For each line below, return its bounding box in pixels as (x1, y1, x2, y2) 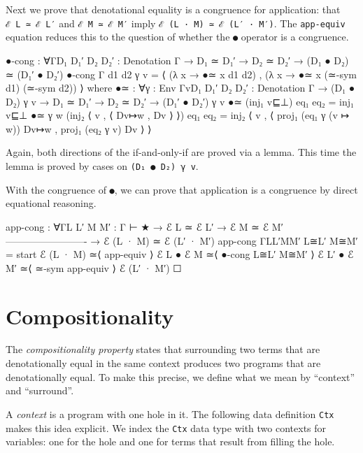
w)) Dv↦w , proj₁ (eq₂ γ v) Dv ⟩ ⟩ (6, 121, 152, 136)
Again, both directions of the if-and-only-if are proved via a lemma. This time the (6, 145, 357, 159)
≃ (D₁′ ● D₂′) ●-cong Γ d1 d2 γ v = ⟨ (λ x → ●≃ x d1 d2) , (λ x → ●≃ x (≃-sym (6, 66, 357, 81)
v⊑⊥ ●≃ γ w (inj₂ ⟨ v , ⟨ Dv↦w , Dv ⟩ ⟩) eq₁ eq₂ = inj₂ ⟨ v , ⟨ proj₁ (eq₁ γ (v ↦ (6, 108, 350, 122)
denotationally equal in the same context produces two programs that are (6, 356, 321, 371)
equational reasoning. (6, 196, 97, 210)
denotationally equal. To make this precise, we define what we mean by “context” (6, 369, 355, 384)
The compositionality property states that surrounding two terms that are (6, 342, 320, 357)
